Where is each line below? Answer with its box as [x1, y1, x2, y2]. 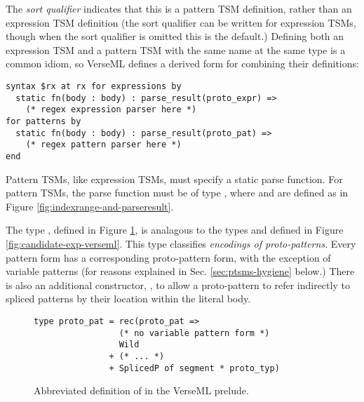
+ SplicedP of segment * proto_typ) [109, 363, 280, 373]
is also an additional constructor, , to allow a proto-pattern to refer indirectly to [6, 277, 350, 292]
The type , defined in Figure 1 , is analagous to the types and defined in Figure [6, 222, 344, 237]
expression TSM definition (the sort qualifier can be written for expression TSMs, [6, 15, 356, 29]
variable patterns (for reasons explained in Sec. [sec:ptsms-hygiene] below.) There [6, 264, 355, 279]
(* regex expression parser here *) [25, 105, 197, 115]
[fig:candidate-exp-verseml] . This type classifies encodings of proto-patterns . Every [6, 236, 356, 250]
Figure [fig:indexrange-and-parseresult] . [6, 199, 174, 213]
